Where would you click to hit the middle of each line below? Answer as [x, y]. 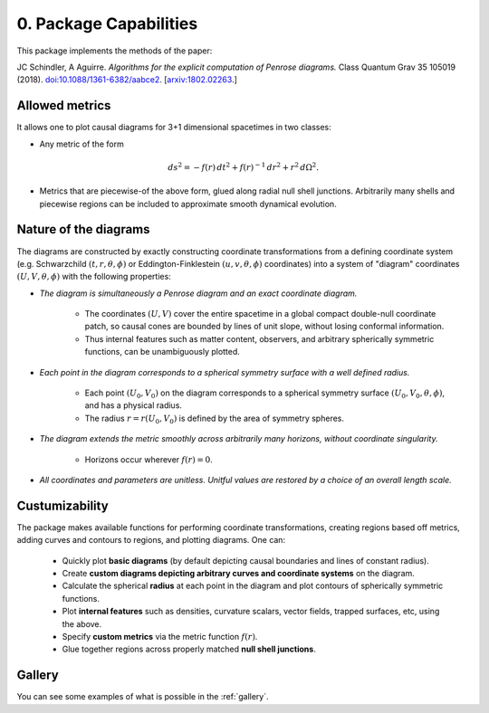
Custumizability [62, 505]
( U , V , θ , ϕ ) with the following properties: [94, 277]
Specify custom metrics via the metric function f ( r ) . [160, 637]
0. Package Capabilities [107, 24]
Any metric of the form [81, 144]
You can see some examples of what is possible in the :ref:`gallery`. [143, 697]
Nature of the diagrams [83, 229]
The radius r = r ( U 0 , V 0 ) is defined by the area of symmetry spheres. [214, 419]
